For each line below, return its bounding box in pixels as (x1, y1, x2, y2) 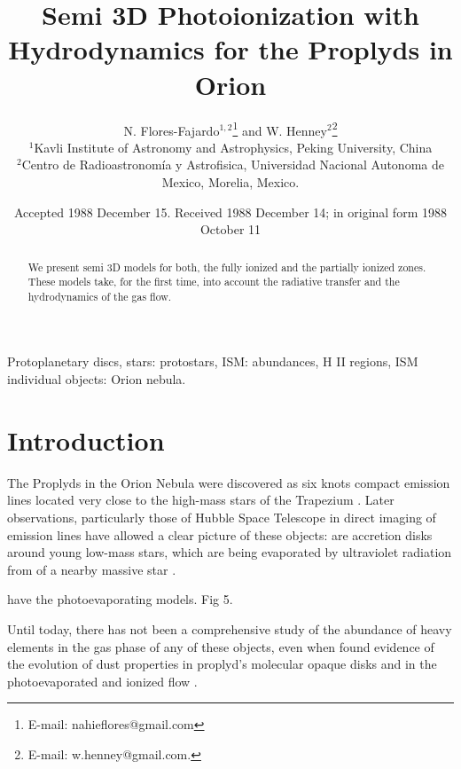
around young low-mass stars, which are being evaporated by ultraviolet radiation (7, 543, 452, 561)
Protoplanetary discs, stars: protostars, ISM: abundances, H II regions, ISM (7, 352, 418, 371)
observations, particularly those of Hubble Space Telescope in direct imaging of (7, 507, 436, 526)
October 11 (199, 220, 262, 239)
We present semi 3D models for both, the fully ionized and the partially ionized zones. (27, 259, 426, 274)
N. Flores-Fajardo (123, 121, 220, 139)
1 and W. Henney (232, 118, 327, 139)
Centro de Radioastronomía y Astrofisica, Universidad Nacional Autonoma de (21, 155, 444, 174)
